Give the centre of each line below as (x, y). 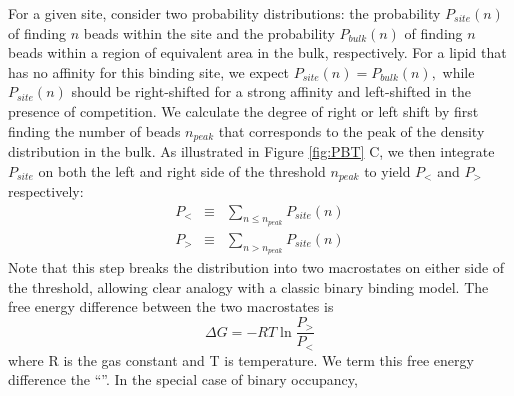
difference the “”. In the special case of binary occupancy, (183, 379)
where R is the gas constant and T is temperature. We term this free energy (241, 359)
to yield (387, 170)
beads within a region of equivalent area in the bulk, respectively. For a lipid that (257, 52)
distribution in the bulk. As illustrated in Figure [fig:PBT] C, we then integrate (251, 151)
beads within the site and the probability (209, 32)
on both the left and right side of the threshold (182, 170)
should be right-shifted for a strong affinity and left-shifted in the (271, 91)
